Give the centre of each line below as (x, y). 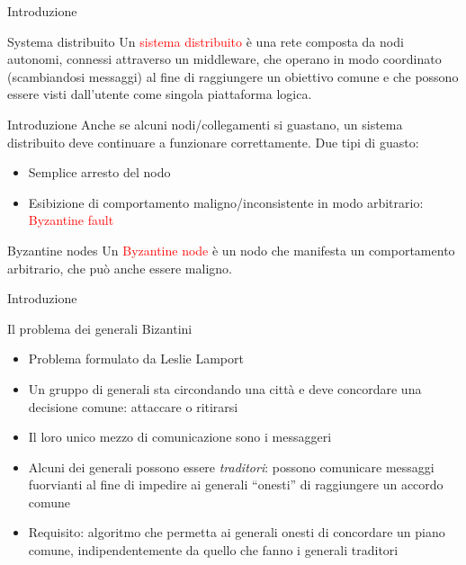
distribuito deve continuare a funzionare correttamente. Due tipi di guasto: (213, 142)
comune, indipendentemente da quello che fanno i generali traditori (213, 550)
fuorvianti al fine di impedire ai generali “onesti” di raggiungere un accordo (236, 484)
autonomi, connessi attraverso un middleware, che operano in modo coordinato (224, 59)
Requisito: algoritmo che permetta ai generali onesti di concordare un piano (237, 532)
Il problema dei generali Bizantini (100, 328)
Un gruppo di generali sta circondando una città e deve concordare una (225, 388)
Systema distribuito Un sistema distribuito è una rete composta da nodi (206, 41)
